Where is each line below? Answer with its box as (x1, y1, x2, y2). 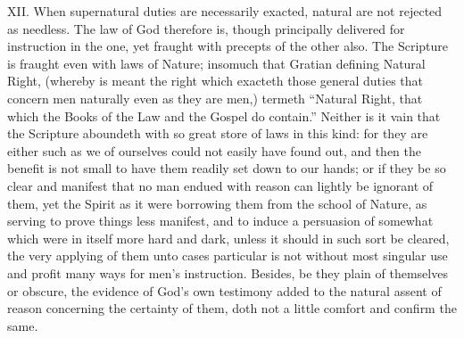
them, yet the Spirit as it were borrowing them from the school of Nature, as (7, 194, 427, 212)
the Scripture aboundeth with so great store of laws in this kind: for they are (7, 124, 428, 143)
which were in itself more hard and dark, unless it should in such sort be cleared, (7, 228, 450, 247)
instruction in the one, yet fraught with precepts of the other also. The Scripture (7, 37, 448, 55)
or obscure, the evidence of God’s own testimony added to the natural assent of (7, 281, 442, 300)
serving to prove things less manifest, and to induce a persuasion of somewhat (7, 211, 434, 230)
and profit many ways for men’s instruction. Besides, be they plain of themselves (7, 263, 448, 282)
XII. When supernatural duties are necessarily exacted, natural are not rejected (7, 2, 443, 20)
